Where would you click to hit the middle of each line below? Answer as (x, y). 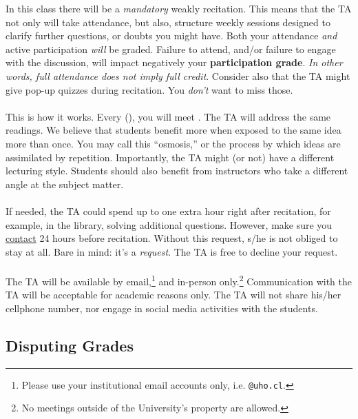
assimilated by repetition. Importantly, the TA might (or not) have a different (170, 157)
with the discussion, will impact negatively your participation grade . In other (174, 62)
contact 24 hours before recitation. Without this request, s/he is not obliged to (172, 238)
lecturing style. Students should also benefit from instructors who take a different (177, 171)
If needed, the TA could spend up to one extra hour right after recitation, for (168, 211)
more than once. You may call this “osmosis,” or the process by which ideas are (173, 143)
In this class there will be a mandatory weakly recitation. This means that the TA (179, 8)
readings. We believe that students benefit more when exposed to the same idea (173, 130)
